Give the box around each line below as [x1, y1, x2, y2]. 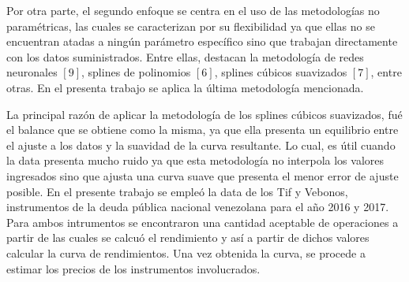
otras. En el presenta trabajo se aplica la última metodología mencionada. [6, 79, 364, 95]
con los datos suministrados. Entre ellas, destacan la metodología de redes [6, 48, 364, 65]
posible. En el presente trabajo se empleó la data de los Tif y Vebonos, [6, 183, 348, 199]
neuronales [6, 64, 58, 80]
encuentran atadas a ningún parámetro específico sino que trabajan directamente [6, 33, 398, 50]
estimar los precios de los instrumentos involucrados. [6, 260, 261, 276]
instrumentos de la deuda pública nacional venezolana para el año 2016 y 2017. [6, 199, 389, 215]
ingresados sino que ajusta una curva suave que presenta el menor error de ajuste [6, 167, 399, 184]
